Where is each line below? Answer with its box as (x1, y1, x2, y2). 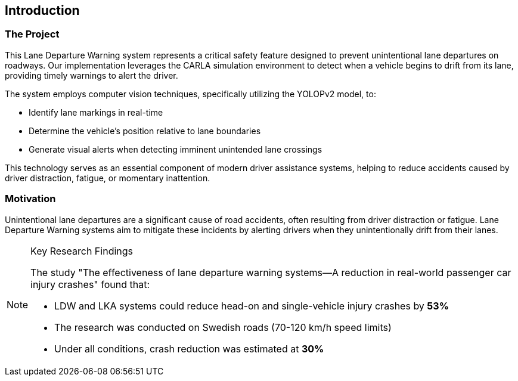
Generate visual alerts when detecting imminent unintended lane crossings (29, 144, 322, 154)
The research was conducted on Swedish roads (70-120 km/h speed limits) (54, 321, 392, 333)
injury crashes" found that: (30, 278, 150, 290)
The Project (5, 28, 60, 41)
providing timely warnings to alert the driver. (5, 70, 178, 80)
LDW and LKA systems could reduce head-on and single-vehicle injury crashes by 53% (54, 299, 449, 312)
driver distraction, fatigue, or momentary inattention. (5, 172, 210, 183)
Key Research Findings (30, 244, 134, 257)
